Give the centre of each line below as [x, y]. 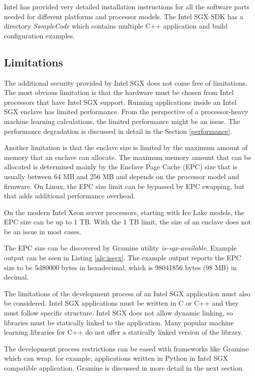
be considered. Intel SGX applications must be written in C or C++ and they [121, 303]
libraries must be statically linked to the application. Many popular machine [119, 322]
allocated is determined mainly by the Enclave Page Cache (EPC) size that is [121, 167]
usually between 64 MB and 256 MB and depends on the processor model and [122, 176]
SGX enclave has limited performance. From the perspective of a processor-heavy [126, 111]
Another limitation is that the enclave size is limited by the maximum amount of [126, 147]
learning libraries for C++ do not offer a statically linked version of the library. [123, 332]
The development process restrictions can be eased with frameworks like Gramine [127, 348]
